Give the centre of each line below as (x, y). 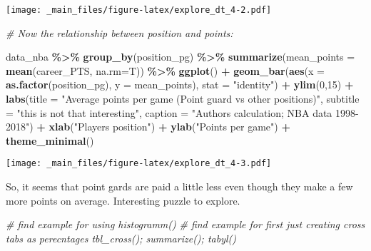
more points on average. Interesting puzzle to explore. (123, 200)
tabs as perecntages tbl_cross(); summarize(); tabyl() (121, 238)
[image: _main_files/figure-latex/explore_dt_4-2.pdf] (139, 10)
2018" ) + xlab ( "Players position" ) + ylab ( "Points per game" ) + (148, 127)
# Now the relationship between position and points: (120, 32)
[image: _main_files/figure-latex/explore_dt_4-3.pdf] (139, 164)
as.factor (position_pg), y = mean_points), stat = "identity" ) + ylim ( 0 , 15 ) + (180, 84)
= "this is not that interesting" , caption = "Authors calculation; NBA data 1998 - (182, 112)
